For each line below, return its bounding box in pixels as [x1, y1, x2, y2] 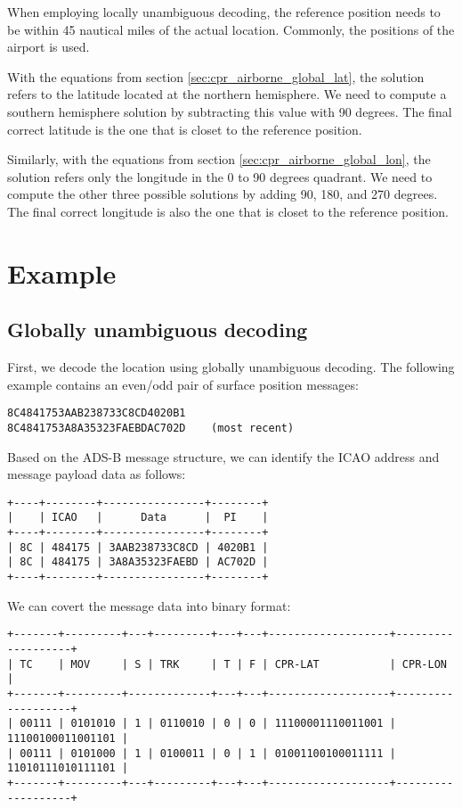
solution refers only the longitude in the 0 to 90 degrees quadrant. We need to [7, 167, 433, 186]
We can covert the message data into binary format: [7, 596, 291, 614]
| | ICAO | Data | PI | [7, 511, 269, 524]
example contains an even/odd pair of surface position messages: [7, 375, 359, 393]
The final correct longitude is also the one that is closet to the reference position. [7, 202, 449, 220]
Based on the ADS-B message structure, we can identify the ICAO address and [7, 447, 440, 466]
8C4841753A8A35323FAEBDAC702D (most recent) [7, 421, 295, 434]
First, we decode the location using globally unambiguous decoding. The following [7, 358, 455, 376]
